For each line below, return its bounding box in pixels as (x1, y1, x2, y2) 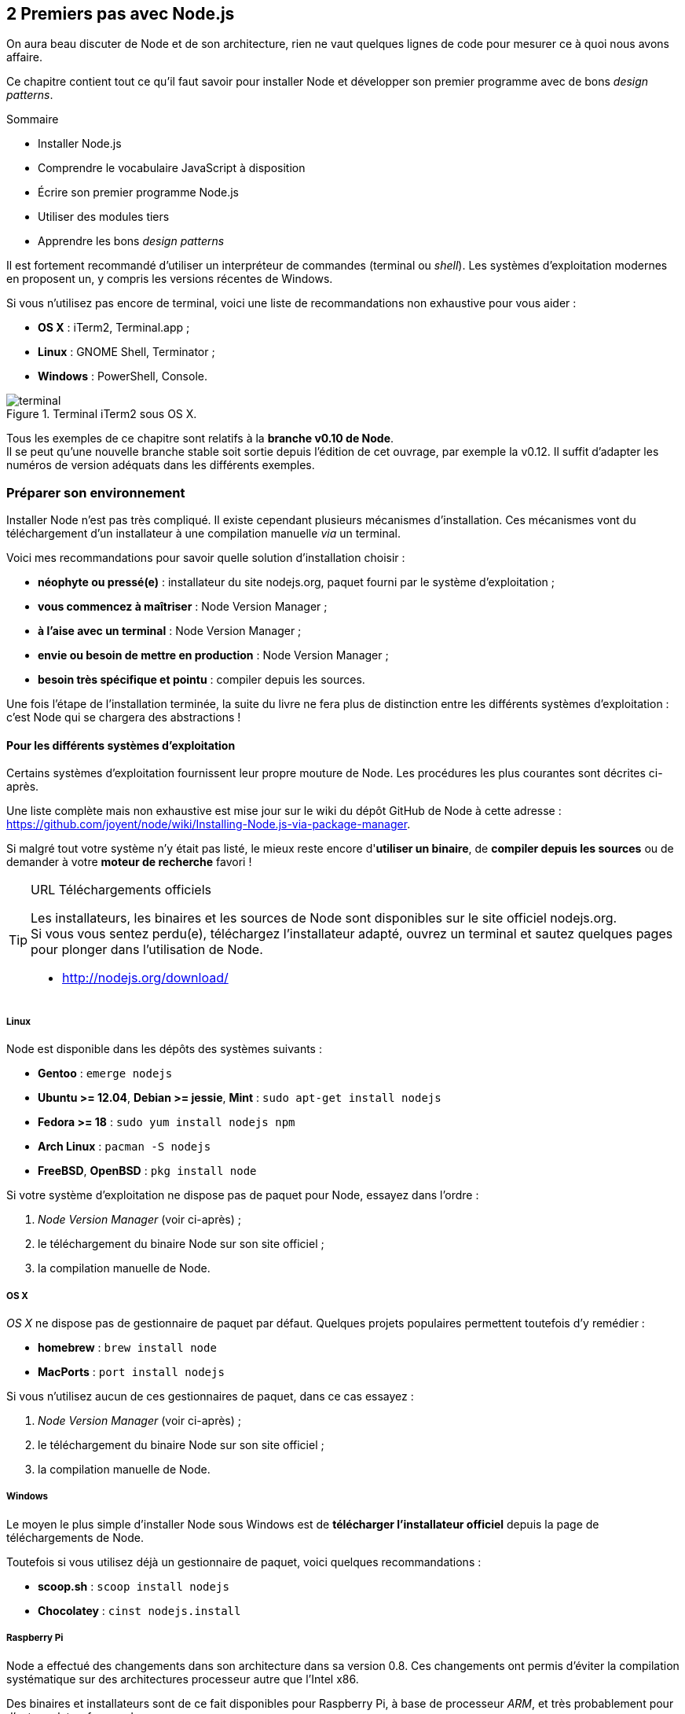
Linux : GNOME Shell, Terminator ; (38, 345, 215, 359)
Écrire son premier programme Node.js (38, 185, 239, 200)
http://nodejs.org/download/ (62, 970, 229, 986)
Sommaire (6, 112, 59, 127)
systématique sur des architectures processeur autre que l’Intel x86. (6, 1672, 359, 1686)
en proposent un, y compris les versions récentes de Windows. (6, 272, 333, 286)
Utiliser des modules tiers (38, 210, 170, 224)
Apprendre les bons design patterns (38, 234, 225, 248)
